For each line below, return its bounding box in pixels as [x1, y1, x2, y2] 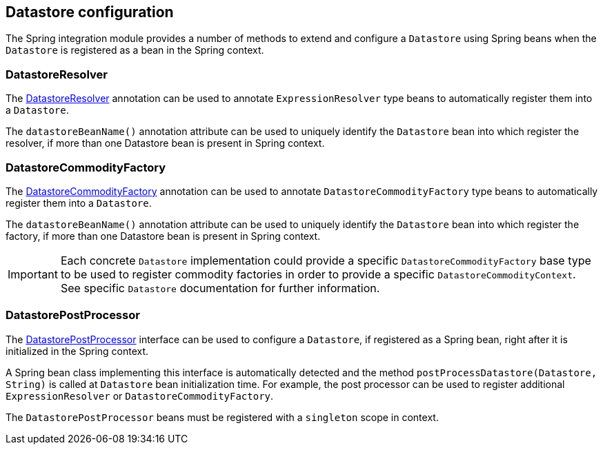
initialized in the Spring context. [6, 345, 149, 357]
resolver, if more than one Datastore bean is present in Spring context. [6, 137, 325, 150]
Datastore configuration [6, 3, 174, 21]
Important [8, 267, 58, 281]
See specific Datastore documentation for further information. [60, 280, 380, 295]
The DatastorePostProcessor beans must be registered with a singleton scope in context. [6, 411, 439, 423]
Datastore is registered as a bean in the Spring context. [6, 44, 264, 57]
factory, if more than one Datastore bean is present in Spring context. [6, 229, 321, 242]
